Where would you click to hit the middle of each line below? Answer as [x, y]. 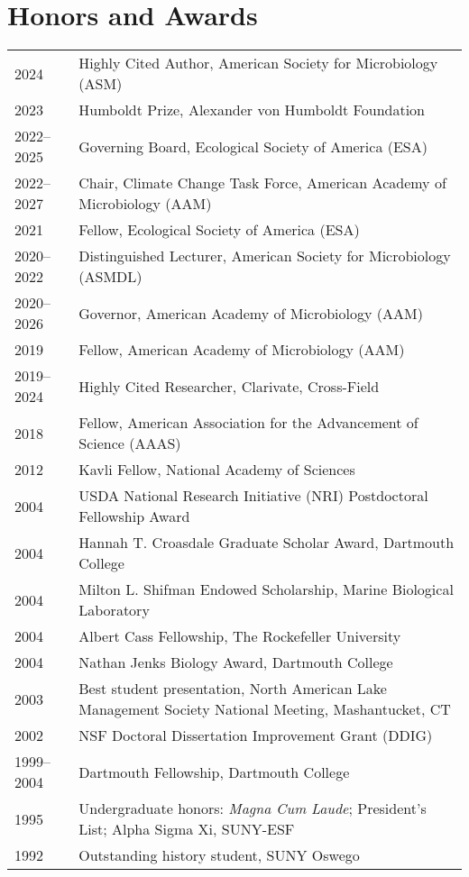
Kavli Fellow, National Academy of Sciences [217, 470]
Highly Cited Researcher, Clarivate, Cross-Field [229, 386]
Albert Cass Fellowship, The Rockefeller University [240, 636]
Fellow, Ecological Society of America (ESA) [219, 230]
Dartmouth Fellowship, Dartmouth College [214, 772]
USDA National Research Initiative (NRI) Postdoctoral [253, 496]
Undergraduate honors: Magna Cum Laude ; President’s [253, 808]
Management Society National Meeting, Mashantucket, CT [265, 709]
